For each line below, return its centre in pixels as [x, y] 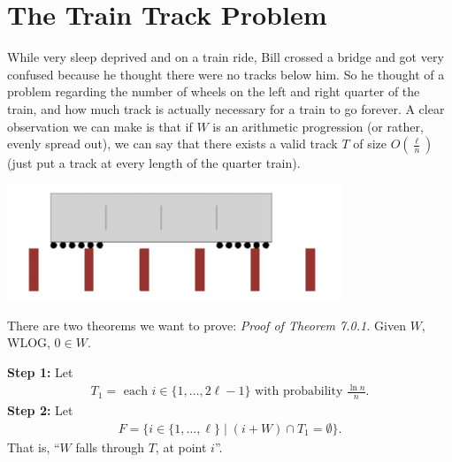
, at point [181, 447]
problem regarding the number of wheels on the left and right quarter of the [214, 91]
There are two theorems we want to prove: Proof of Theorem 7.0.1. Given [207, 325]
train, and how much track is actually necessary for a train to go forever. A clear [226, 108]
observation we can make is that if [100, 126]
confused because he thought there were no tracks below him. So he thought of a [226, 74]
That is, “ [34, 447]
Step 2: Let [40, 410]
